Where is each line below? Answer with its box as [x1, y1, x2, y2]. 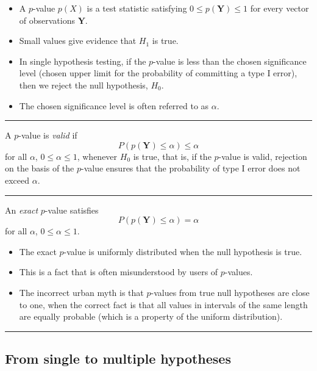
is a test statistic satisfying [87, 2, 187, 14]
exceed [5, 173, 30, 186]
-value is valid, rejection [218, 149, 307, 162]
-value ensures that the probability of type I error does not [81, 162, 301, 175]
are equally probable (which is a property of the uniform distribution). [19, 310, 283, 323]
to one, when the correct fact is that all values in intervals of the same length [19, 298, 308, 311]
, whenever [77, 149, 118, 162]
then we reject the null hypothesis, [19, 78, 148, 91]
